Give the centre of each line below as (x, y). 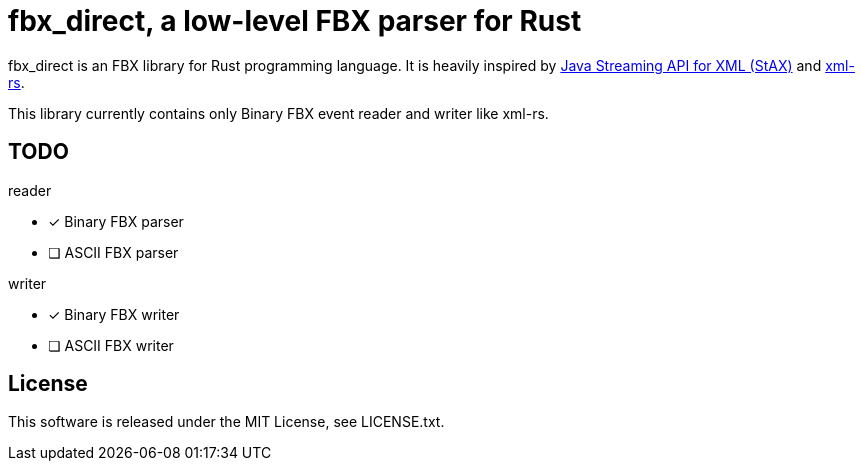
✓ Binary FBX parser (116, 221)
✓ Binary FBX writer (114, 314)
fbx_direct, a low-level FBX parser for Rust (295, 21)
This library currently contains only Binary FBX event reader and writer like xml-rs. (278, 113)
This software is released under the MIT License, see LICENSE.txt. (226, 422)
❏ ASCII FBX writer (111, 345)
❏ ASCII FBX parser (113, 252)
